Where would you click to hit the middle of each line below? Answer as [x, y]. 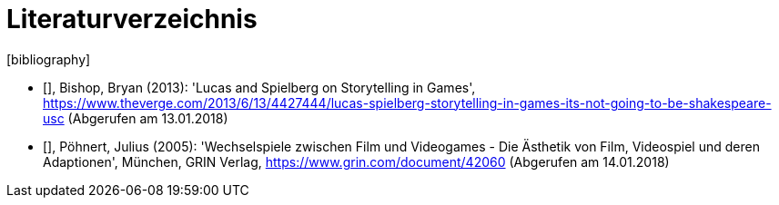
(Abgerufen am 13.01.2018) [148, 118]
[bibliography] [49, 59]
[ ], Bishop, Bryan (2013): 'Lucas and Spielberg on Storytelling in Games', [259, 87]
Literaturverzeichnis [132, 19]
